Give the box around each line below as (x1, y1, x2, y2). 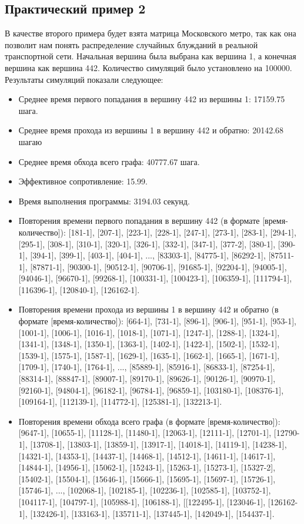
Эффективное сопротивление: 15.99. (18, 175, 148, 187)
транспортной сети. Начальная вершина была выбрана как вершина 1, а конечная (5, 50, 296, 62)
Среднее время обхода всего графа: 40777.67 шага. (18, 155, 200, 167)
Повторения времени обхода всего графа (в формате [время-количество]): (18, 415, 280, 427)
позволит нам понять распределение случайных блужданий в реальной (5, 38, 258, 51)
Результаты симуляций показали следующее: (5, 73, 163, 85)
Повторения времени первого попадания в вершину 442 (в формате (18, 214, 260, 227)
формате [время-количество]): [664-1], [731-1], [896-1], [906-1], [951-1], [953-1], (18, 315, 297, 327)
